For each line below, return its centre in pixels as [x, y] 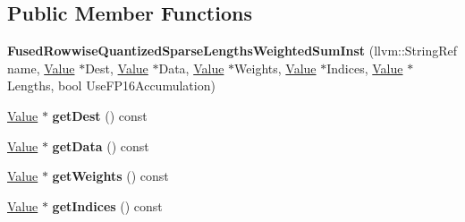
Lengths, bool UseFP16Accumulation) [111, 85]
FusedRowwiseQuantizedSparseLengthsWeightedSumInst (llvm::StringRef [232, 51]
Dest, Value [117, 68]
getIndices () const [107, 205]
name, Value [41, 68]
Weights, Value [275, 68]
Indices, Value [365, 68]
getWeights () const [110, 176]
